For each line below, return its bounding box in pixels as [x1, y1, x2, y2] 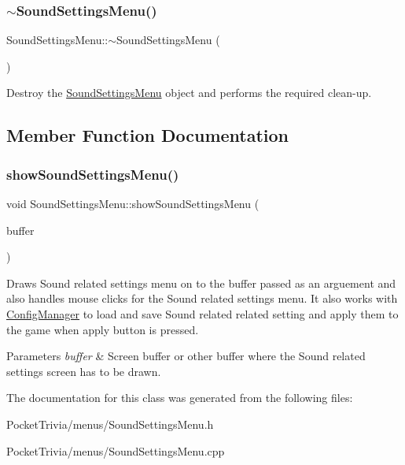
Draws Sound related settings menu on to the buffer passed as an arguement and [6, 274, 396, 291]
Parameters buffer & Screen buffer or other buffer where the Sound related [6, 348, 366, 364]
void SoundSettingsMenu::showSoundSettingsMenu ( [6, 195, 260, 211]
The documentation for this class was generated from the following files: [6, 389, 353, 406]
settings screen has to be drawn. [6, 363, 161, 379]
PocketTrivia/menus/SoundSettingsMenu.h [6, 415, 214, 432]
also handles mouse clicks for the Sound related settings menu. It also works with [6, 290, 398, 307]
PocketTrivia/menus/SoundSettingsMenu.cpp [6, 442, 225, 459]
